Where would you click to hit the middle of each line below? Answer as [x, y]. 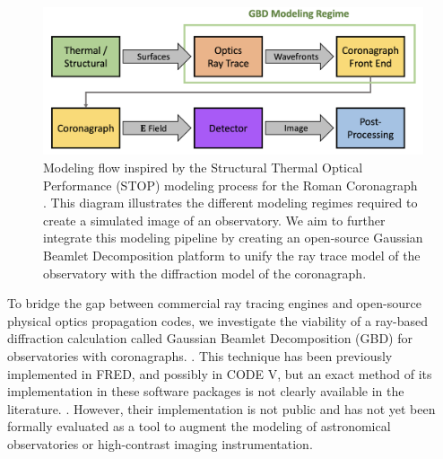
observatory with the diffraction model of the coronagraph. [205, 273]
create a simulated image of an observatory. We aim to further [214, 220]
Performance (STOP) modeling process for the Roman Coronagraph [230, 185]
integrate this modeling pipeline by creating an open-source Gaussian [233, 238]
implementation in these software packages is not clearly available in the [206, 391]
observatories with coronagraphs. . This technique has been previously [200, 355]
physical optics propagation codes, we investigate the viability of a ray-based [218, 320]
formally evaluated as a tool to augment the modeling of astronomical [199, 426]
